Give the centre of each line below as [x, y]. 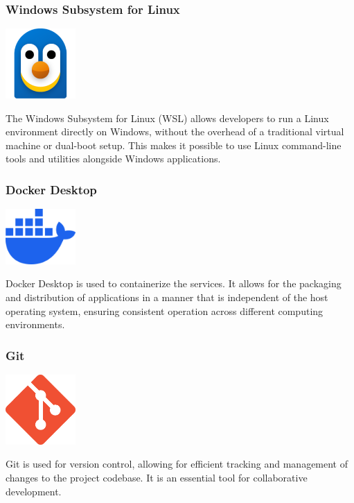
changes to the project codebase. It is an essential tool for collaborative [157, 477]
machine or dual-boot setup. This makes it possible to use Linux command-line [174, 145]
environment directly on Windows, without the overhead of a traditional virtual [175, 131]
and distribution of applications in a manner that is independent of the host [167, 297]
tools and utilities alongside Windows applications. [113, 159]
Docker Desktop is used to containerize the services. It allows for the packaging [174, 283]
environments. [35, 324]
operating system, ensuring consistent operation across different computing [165, 310]
